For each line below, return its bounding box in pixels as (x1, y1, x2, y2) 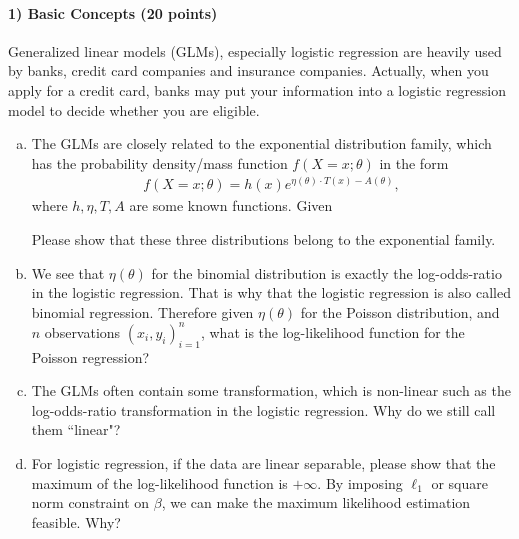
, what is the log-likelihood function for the (200, 321, 465, 342)
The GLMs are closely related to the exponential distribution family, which (31, 133, 492, 154)
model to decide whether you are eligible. (8, 99, 260, 120)
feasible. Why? (31, 511, 121, 532)
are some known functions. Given (129, 195, 333, 216)
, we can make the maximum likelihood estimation (161, 492, 471, 513)
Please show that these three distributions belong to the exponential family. (31, 229, 496, 249)
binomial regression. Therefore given (31, 301, 254, 322)
